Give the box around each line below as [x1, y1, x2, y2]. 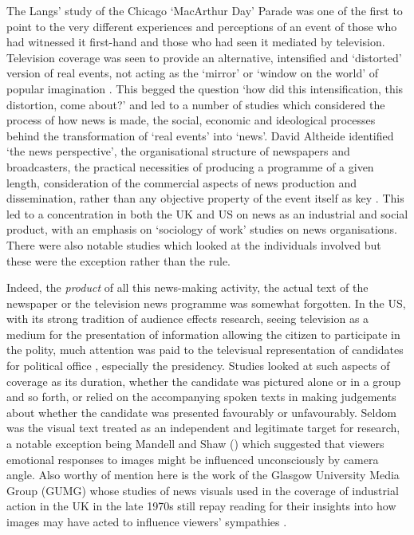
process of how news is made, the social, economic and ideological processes [6, 112, 376, 128]
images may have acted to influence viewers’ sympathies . [6, 513, 287, 529]
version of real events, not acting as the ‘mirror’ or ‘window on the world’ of [6, 65, 379, 81]
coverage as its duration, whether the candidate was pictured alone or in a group [6, 372, 401, 389]
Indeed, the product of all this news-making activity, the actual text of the [6, 279, 369, 296]
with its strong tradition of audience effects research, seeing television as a [6, 310, 369, 327]
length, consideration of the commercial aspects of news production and [6, 174, 357, 191]
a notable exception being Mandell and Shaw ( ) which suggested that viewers [6, 435, 384, 452]
